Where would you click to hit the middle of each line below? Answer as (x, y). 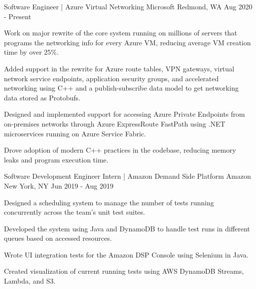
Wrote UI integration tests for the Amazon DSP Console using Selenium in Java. (126, 254)
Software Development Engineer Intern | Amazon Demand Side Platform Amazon (128, 176)
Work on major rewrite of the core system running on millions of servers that (121, 33)
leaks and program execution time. (56, 159)
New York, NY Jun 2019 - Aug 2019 (59, 185)
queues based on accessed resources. (58, 238)
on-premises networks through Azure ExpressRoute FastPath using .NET (115, 123)
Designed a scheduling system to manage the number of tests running (109, 202)
